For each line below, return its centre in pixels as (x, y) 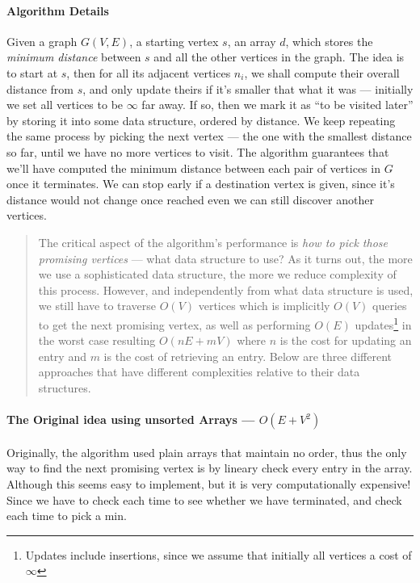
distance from (40, 88)
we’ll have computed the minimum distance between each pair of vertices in (193, 168)
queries (390, 306)
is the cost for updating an (346, 340)
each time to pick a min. (67, 516)
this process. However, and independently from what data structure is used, (226, 289)
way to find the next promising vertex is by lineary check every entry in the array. (210, 468)
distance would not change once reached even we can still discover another (190, 199)
